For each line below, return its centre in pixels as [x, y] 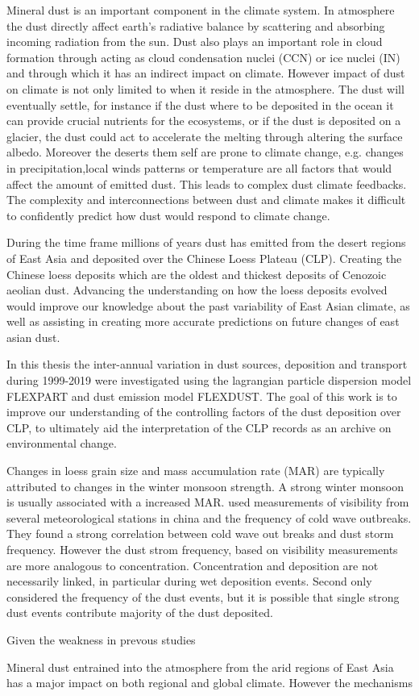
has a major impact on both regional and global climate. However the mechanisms [209, 683]
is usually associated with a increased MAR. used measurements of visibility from [208, 502]
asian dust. [33, 337]
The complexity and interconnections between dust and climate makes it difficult [206, 200]
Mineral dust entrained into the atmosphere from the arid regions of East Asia [200, 667]
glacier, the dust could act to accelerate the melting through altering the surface [205, 136]
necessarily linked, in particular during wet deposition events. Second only [189, 581]
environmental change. [62, 443]
